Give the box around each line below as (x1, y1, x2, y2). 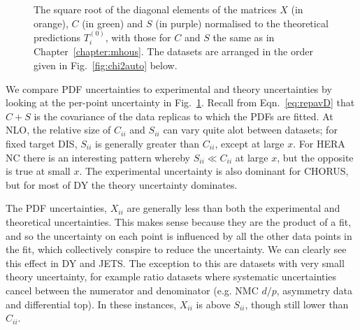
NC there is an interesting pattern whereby (6, 150, 190, 164)
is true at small (6, 164, 71, 178)
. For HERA (293, 136, 345, 150)
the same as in (213, 30, 275, 44)
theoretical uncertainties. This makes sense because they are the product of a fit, (6, 214, 352, 229)
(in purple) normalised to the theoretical (155, 15, 329, 30)
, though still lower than (245, 296, 349, 311)
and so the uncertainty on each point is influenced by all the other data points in (6, 228, 352, 243)
